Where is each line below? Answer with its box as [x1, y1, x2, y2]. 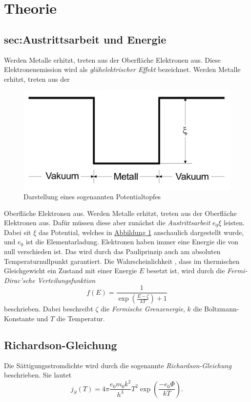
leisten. [224, 217, 245, 228]
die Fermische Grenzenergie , [101, 304, 185, 314]
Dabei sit [4, 227, 31, 237]
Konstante [4, 313, 35, 323]
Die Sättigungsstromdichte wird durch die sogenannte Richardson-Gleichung [4, 360, 231, 370]
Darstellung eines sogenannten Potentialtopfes [23, 191, 161, 202]
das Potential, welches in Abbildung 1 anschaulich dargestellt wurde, [38, 227, 244, 237]
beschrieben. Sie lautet [4, 370, 72, 380]
